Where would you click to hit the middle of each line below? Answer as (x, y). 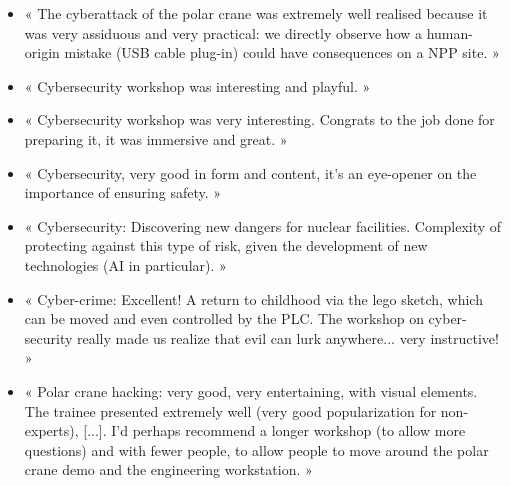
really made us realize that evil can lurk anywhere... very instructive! (288, 337)
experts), (51, 430)
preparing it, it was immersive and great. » (156, 138)
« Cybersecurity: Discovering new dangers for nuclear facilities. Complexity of (263, 225)
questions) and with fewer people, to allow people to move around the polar (256, 449)
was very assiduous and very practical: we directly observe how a (223, 32)
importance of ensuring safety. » (123, 192)
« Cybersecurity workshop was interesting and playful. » (197, 85)
